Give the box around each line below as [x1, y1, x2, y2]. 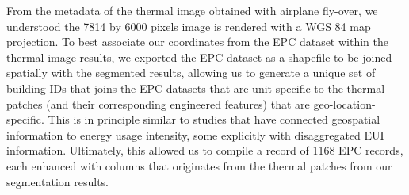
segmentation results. [6, 173, 109, 189]
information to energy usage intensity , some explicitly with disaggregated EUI [6, 126, 384, 143]
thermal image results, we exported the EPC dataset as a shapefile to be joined [6, 48, 392, 65]
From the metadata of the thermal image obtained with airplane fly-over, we [6, 2, 378, 18]
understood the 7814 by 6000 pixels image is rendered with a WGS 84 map [6, 17, 371, 34]
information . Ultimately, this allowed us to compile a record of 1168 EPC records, [6, 142, 403, 159]
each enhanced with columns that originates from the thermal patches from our [6, 157, 392, 174]
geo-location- [313, 95, 376, 112]
